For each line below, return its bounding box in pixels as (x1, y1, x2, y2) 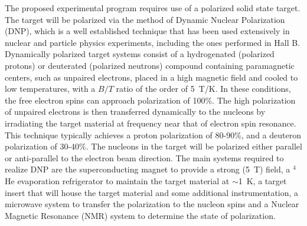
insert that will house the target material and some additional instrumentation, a (5, 186, 299, 198)
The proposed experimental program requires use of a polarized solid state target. (5, 2, 301, 14)
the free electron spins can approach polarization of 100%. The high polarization (5, 94, 296, 106)
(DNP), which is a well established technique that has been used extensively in (5, 25, 290, 37)
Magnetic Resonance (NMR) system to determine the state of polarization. (5, 209, 276, 221)
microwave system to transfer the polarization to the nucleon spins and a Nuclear (5, 198, 299, 210)
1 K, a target (238, 174, 287, 187)
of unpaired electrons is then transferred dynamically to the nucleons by (5, 105, 266, 118)
